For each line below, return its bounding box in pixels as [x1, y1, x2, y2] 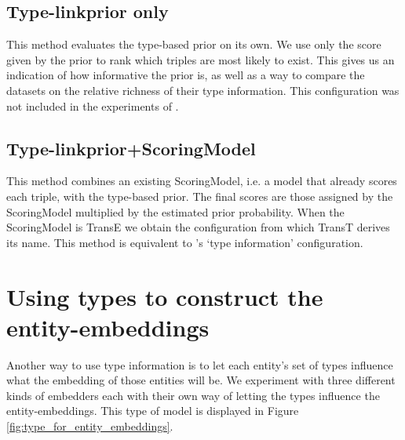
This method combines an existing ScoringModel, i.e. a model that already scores [6, 173, 397, 189]
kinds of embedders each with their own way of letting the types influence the [6, 387, 380, 403]
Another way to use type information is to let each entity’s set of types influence [6, 356, 393, 373]
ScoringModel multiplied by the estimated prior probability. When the [6, 203, 345, 220]
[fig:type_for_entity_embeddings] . [6, 418, 173, 435]
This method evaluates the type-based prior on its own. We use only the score [6, 36, 381, 53]
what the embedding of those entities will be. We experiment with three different [6, 372, 396, 388]
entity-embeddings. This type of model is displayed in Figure [6, 402, 299, 419]
